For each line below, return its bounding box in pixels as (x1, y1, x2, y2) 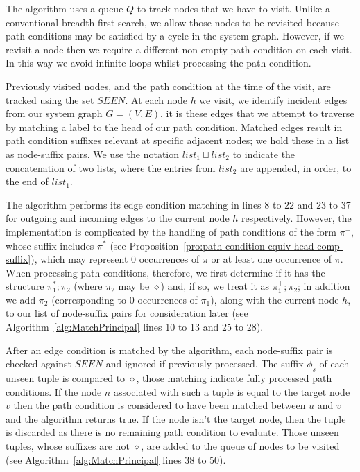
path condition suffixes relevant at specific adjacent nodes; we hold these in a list (6, 133, 350, 148)
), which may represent (31, 252, 128, 266)
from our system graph (6, 106, 103, 121)
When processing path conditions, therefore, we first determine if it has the (6, 265, 325, 279)
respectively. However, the (241, 211, 352, 225)
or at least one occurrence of (211, 252, 332, 266)
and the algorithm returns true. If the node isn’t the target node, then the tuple (6, 411, 346, 426)
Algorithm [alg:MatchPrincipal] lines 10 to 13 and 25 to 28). (6, 320, 264, 334)
